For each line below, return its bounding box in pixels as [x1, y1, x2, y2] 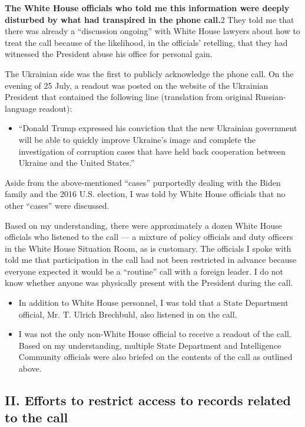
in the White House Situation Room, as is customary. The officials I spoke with [5, 242, 291, 254]
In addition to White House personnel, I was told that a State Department [18, 296, 289, 309]
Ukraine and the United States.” [18, 156, 135, 169]
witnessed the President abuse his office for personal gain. [5, 48, 213, 60]
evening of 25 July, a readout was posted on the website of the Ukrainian [5, 79, 268, 91]
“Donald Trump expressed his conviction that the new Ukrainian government [18, 122, 297, 134]
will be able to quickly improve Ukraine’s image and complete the [18, 133, 256, 145]
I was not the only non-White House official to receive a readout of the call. [18, 328, 291, 340]
